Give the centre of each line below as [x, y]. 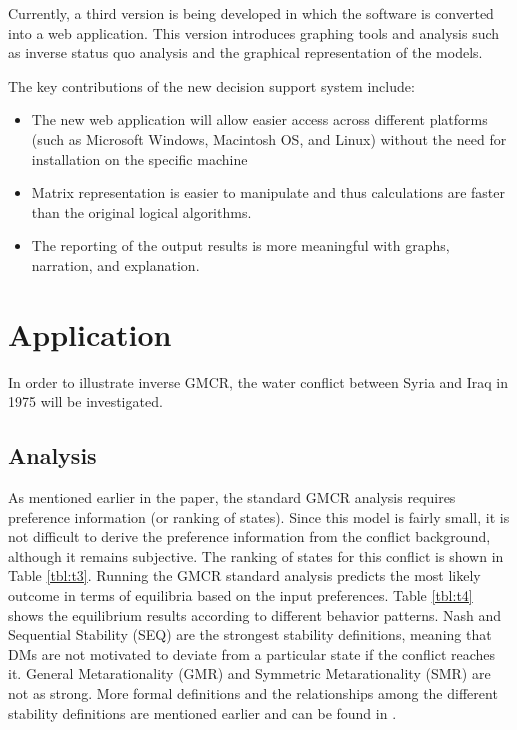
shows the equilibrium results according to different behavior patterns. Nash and [255, 614]
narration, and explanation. [115, 264]
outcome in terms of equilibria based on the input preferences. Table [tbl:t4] [240, 595]
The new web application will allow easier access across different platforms [259, 119]
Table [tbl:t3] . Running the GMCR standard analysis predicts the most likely [244, 575]
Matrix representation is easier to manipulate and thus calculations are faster [268, 192]
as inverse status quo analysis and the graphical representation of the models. [245, 52]
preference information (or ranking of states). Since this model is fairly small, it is [259, 516]
